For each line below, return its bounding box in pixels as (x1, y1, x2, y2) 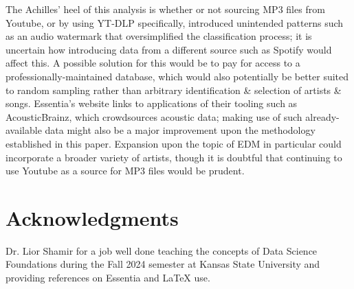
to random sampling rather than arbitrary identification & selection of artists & (5, 82, 342, 97)
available (5, 123, 42, 137)
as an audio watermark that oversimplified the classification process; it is (5, 29, 312, 43)
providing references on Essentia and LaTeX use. (5, 270, 210, 285)
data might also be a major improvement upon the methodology (45, 123, 316, 137)
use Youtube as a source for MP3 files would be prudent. (5, 163, 245, 178)
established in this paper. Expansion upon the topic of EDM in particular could (5, 136, 342, 150)
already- (305, 109, 340, 124)
